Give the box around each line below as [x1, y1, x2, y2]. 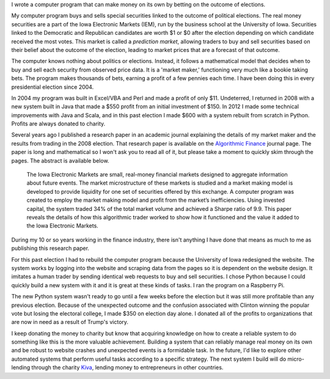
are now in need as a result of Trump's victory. [11, 318, 128, 326]
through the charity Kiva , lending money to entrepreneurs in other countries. [31, 364, 224, 371]
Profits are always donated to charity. [11, 120, 106, 128]
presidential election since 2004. [11, 83, 94, 90]
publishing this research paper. [11, 245, 90, 252]
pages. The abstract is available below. [11, 156, 109, 164]
